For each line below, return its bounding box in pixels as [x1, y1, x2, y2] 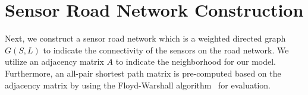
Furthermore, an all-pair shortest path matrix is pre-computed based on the [5, 66, 281, 79]
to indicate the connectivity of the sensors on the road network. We [43, 43, 289, 56]
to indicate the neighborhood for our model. [115, 55, 276, 68]
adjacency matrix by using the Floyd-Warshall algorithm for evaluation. [5, 78, 271, 91]
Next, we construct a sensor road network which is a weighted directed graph [5, 32, 286, 45]
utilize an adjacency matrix [5, 55, 104, 68]
